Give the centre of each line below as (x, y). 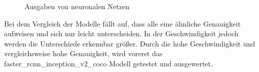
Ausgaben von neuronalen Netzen (77, 6)
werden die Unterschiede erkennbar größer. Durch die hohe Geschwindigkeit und (130, 43)
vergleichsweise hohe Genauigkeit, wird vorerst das (83, 53)
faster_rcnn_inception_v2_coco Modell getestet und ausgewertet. (109, 63)
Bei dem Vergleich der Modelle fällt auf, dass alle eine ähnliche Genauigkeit (123, 23)
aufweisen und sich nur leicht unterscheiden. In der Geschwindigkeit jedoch (121, 33)
